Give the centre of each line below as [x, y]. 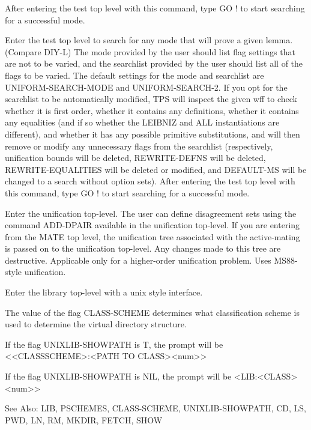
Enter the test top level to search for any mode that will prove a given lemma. [149, 40]
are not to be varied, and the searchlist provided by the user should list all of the [154, 63]
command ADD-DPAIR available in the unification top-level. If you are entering [152, 225]
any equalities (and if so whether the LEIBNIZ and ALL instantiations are [142, 122]
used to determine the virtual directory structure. [96, 324]
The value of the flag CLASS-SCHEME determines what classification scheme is [152, 312]
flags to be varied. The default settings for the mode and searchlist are [134, 75]
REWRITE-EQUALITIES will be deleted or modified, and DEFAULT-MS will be [156, 169]
